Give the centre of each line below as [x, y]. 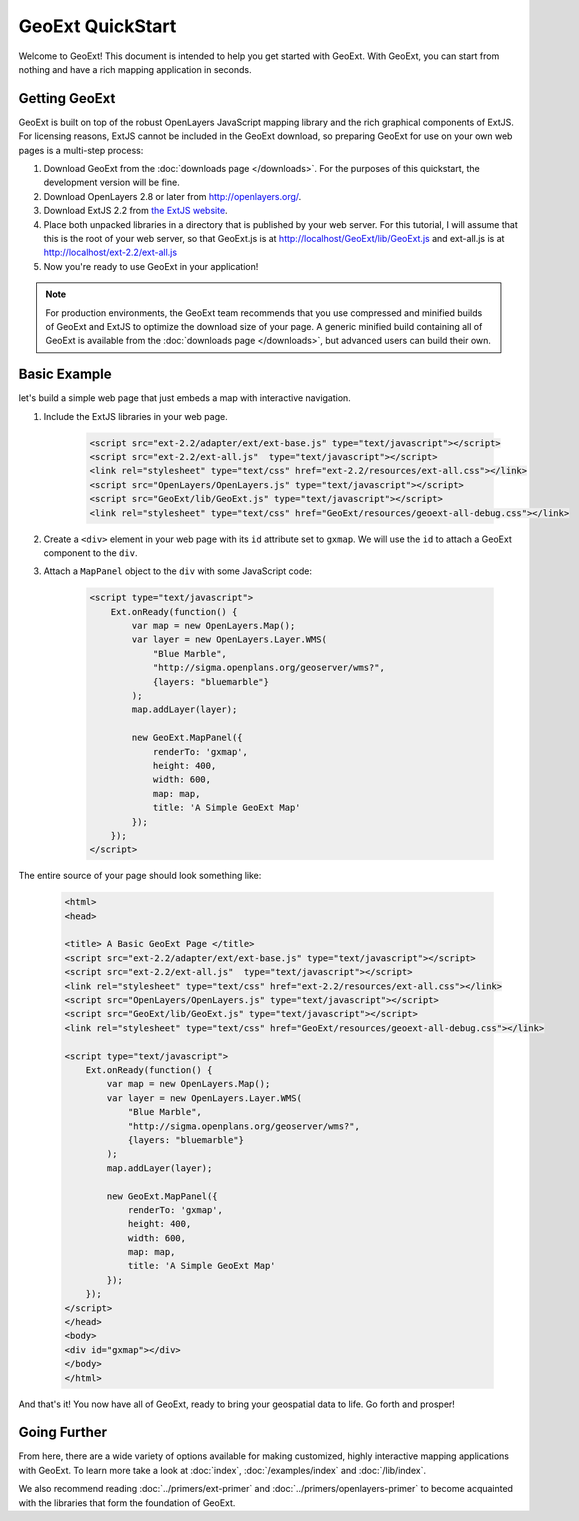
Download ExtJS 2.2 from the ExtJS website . [136, 211]
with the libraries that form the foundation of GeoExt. [127, 1502]
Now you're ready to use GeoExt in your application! [151, 266]
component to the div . [90, 552]
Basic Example [65, 374]
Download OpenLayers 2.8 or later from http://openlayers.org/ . [172, 196]
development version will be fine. [111, 182]
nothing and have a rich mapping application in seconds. [135, 69]
